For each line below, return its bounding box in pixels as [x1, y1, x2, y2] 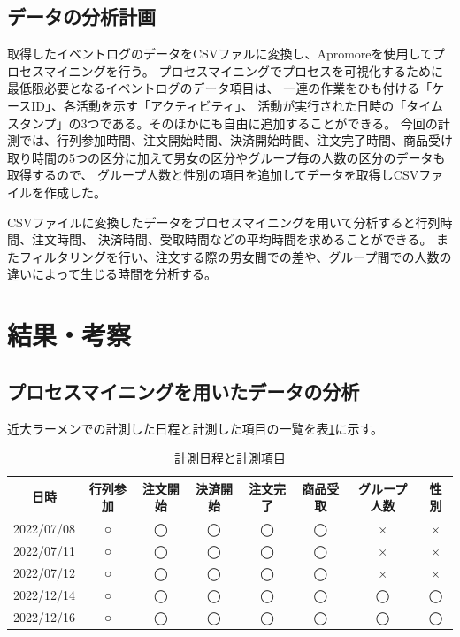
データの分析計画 [7, 3, 156, 30]
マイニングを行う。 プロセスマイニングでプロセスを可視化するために [43, 61, 443, 80]
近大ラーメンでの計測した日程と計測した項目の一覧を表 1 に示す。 [7, 418, 384, 437]
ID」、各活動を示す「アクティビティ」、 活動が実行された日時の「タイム [31, 96, 444, 114]
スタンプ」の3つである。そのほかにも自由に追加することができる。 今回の [7, 113, 438, 132]
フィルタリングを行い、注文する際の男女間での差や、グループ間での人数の [19, 247, 452, 265]
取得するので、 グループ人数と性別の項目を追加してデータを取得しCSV [7, 165, 419, 184]
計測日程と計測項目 [174, 449, 286, 467]
